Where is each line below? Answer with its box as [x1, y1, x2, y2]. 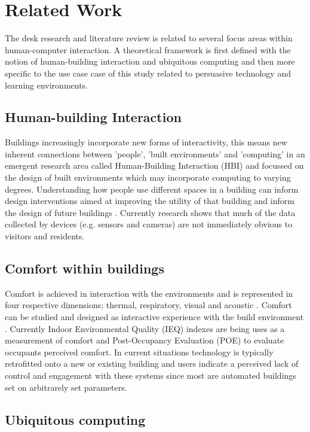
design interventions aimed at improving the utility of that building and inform [5, 194, 294, 207]
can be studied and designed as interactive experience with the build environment [5, 311, 304, 323]
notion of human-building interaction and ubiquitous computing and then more [5, 55, 295, 68]
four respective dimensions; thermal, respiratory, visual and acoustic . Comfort [5, 299, 292, 311]
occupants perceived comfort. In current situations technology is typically [5, 345, 274, 358]
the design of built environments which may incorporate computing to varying [5, 171, 291, 184]
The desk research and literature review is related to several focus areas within [5, 32, 293, 44]
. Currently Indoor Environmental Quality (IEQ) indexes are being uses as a [5, 322, 285, 334]
